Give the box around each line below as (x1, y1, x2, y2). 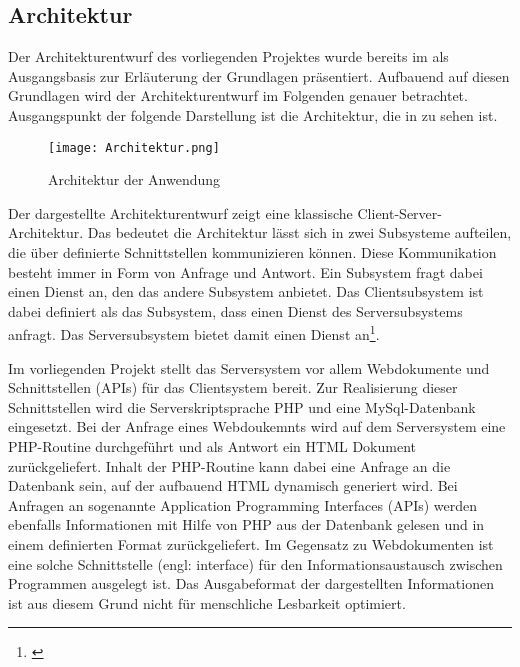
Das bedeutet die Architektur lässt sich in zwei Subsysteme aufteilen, (87, 222, 512, 243)
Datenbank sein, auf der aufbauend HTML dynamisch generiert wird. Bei (8, 475, 458, 496)
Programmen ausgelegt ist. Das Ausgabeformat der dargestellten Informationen (8, 573, 494, 594)
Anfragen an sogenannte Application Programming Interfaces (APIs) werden (8, 494, 478, 515)
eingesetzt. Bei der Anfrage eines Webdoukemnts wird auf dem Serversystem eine (8, 416, 506, 437)
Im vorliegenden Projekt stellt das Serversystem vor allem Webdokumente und (8, 357, 490, 378)
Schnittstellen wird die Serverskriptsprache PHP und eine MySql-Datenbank (8, 396, 476, 417)
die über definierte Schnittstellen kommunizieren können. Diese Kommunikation (8, 242, 497, 263)
